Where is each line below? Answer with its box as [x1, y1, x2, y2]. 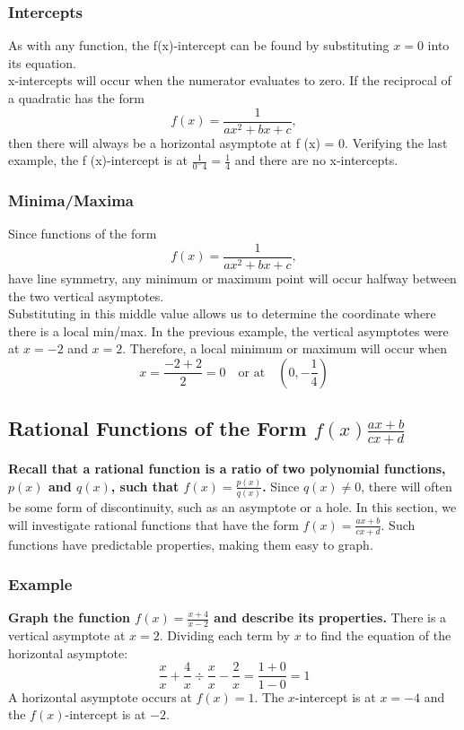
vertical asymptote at [8, 626, 126, 645]
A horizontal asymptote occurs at [8, 687, 192, 706]
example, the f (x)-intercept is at [8, 151, 188, 169]
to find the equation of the [305, 626, 451, 645]
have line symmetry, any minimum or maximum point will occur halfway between [8, 268, 457, 287]
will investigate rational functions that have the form [8, 515, 299, 534]
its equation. [8, 53, 76, 72]
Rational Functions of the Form [8, 414, 307, 442]
